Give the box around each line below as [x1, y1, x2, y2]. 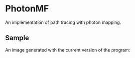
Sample [5, 34, 29, 42]
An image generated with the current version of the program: [5, 47, 131, 53]
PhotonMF [5, 3, 49, 14]
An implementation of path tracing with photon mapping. [5, 19, 121, 25]
